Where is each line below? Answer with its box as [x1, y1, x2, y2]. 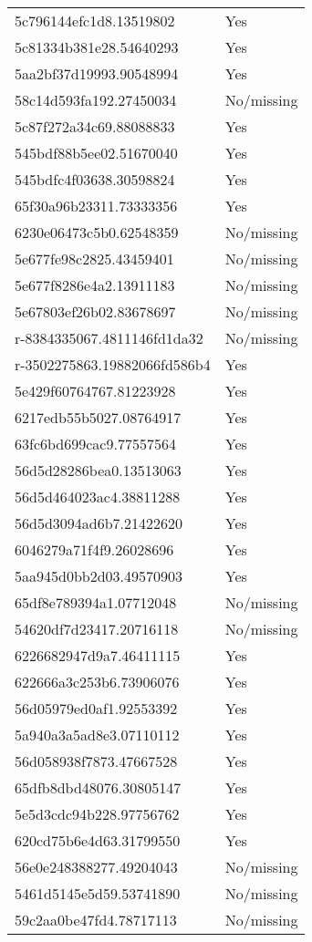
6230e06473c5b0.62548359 [15, 222, 179, 243]
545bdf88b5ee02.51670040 [15, 142, 178, 163]
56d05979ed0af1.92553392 [15, 698, 178, 719]
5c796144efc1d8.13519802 [15, 10, 175, 31]
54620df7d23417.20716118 [15, 618, 179, 639]
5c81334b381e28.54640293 [15, 36, 179, 57]
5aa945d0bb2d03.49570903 [15, 565, 183, 586]
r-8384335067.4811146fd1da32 [15, 327, 203, 348]
